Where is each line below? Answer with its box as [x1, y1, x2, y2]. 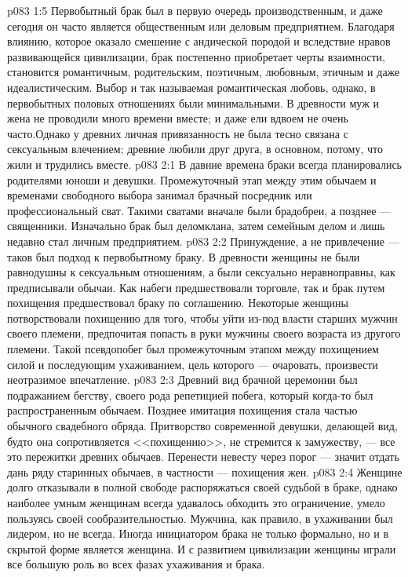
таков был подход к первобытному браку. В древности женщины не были [7, 248, 360, 265]
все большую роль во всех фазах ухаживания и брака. [7, 556, 265, 572]
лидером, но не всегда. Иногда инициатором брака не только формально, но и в [7, 525, 389, 542]
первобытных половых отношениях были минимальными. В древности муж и [7, 94, 379, 111]
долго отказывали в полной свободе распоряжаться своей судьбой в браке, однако [7, 479, 398, 495]
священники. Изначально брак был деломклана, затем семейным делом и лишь [7, 217, 385, 234]
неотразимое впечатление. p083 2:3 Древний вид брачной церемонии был [7, 371, 358, 388]
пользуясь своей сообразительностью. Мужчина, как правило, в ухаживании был [7, 509, 393, 526]
